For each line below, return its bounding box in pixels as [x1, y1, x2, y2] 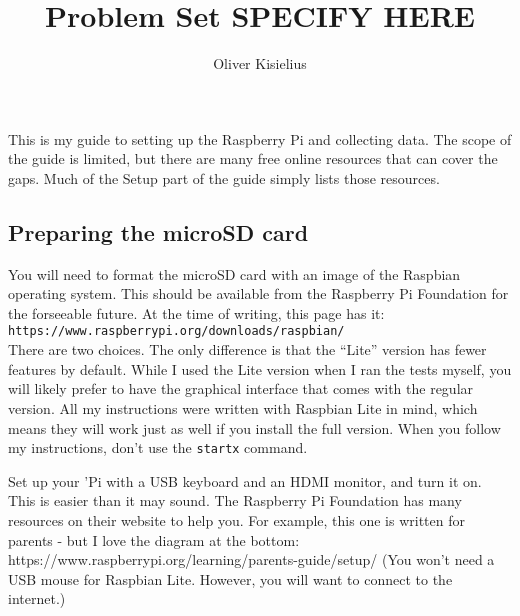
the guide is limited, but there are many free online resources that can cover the [8, 148, 498, 169]
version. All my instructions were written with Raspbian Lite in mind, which [8, 397, 478, 418]
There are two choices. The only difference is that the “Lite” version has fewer [8, 339, 487, 360]
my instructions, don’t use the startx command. [8, 437, 308, 458]
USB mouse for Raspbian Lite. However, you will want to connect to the [8, 568, 453, 589]
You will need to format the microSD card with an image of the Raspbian [8, 263, 461, 284]
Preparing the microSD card [8, 216, 309, 247]
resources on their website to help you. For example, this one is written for [8, 509, 465, 530]
